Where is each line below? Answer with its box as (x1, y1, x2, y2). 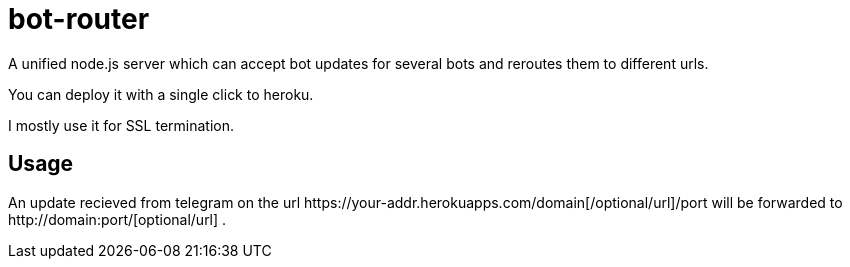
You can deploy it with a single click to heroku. (8, 85, 314, 103)
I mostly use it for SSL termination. (8, 116, 235, 134)
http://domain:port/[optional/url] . (8, 210, 227, 228)
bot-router (8, 2, 150, 36)
